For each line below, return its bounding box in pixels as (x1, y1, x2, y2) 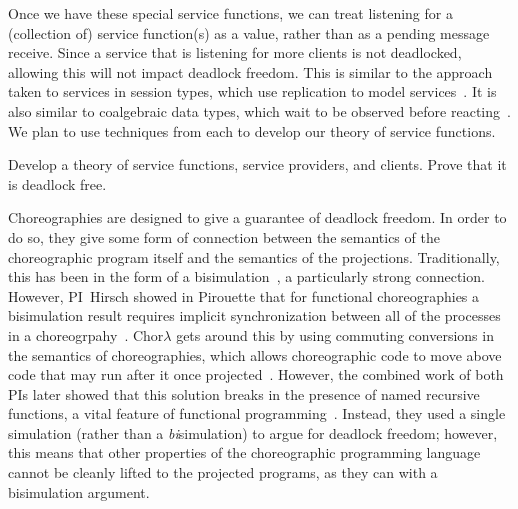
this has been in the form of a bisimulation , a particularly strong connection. (8, 266, 485, 287)
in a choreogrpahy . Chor (8, 324, 164, 345)
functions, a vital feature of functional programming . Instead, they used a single (8, 403, 506, 424)
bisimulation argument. (8, 481, 150, 502)
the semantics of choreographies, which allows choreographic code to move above (8, 344, 502, 365)
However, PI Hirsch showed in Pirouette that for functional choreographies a (8, 285, 480, 306)
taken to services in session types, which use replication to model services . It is (8, 81, 497, 102)
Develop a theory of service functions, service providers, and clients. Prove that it (8, 154, 507, 175)
